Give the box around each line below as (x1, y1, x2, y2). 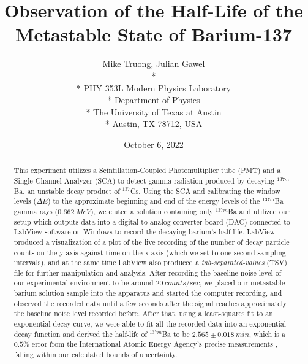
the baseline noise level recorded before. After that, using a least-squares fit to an (13, 308, 273, 319)
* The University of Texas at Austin (86, 105, 222, 118)
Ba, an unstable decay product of (13, 185, 120, 196)
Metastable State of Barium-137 (15, 21, 292, 47)
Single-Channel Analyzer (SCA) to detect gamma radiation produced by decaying (13, 175, 275, 185)
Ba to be (162, 328, 190, 339)
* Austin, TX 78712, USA (105, 117, 203, 130)
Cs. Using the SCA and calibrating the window (130, 185, 280, 196)
